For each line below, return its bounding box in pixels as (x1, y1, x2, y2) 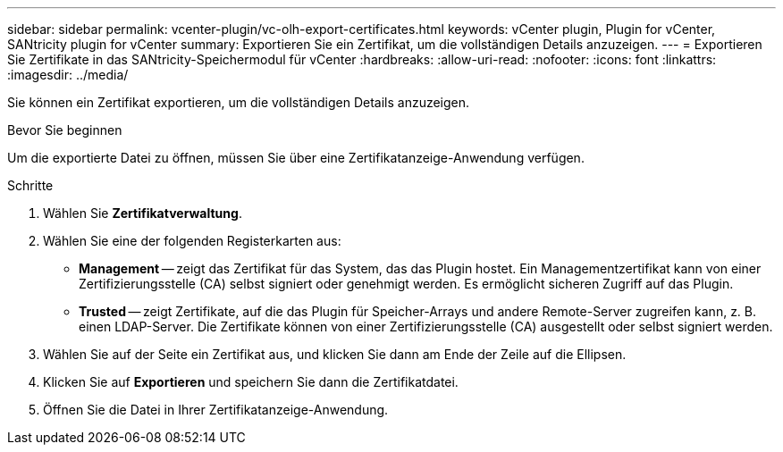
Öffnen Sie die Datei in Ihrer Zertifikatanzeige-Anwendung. (43, 402, 389, 417)
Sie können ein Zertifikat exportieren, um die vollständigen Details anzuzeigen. (7, 95, 470, 110)
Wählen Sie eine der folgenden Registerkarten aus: (43, 233, 341, 248)
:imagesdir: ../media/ (7, 67, 129, 82)
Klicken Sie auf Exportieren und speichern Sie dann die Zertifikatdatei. (43, 374, 459, 389)
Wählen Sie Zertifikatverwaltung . (43, 205, 242, 221)
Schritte (7, 178, 54, 193)
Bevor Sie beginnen (7, 122, 122, 138)
